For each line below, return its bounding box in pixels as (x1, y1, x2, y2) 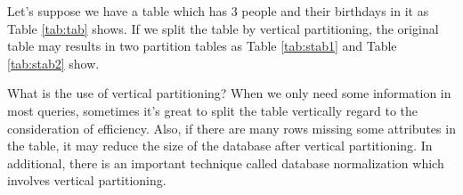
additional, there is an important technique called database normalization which (7, 153, 444, 172)
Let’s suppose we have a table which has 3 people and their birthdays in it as (7, 2, 429, 20)
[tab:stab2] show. (7, 53, 100, 72)
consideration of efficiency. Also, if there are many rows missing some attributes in (7, 118, 456, 137)
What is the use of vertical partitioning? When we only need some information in (7, 84, 451, 102)
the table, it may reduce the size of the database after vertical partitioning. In (7, 136, 433, 155)
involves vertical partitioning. (7, 171, 167, 190)
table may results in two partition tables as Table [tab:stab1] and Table (7, 37, 397, 55)
